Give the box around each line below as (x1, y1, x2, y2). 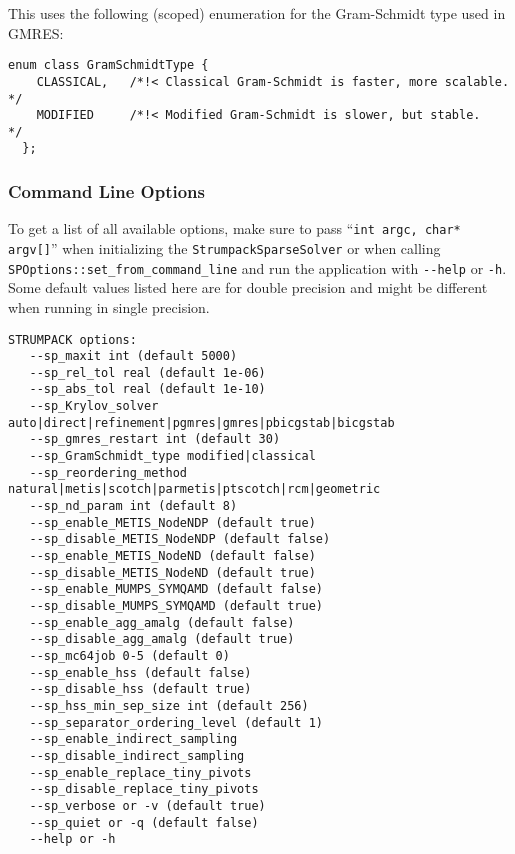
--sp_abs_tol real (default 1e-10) (29, 382, 266, 397)
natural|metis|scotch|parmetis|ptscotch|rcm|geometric (8, 482, 381, 497)
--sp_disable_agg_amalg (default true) (29, 632, 295, 647)
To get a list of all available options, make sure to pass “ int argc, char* (8, 218, 461, 239)
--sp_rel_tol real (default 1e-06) (29, 365, 266, 380)
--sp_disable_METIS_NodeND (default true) (29, 565, 316, 580)
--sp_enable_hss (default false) (29, 665, 252, 680)
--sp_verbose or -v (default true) (29, 798, 266, 813)
